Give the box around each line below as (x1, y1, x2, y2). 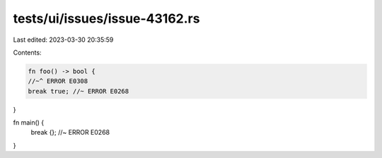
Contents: (13, 48, 42, 57)
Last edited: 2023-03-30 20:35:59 (13, 35, 114, 44)
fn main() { (13, 118, 45, 127)
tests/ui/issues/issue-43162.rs (13, 11, 200, 26)
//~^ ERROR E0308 (28, 77, 88, 85)
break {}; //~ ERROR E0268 (30, 128, 110, 137)
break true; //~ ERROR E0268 (28, 87, 129, 95)
